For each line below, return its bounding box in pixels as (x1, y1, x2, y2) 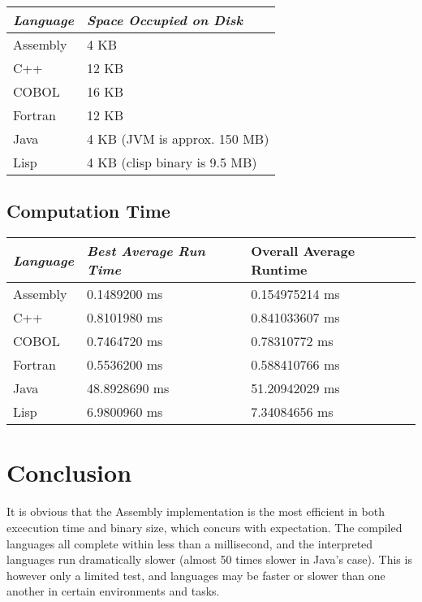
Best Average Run (87, 241, 205, 261)
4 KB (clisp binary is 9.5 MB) (87, 153, 257, 171)
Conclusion (6, 456, 132, 489)
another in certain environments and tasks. (6, 583, 220, 600)
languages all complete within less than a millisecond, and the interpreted (6, 535, 373, 552)
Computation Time (6, 198, 170, 223)
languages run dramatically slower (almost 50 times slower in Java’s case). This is (6, 551, 412, 568)
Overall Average (251, 241, 355, 261)
